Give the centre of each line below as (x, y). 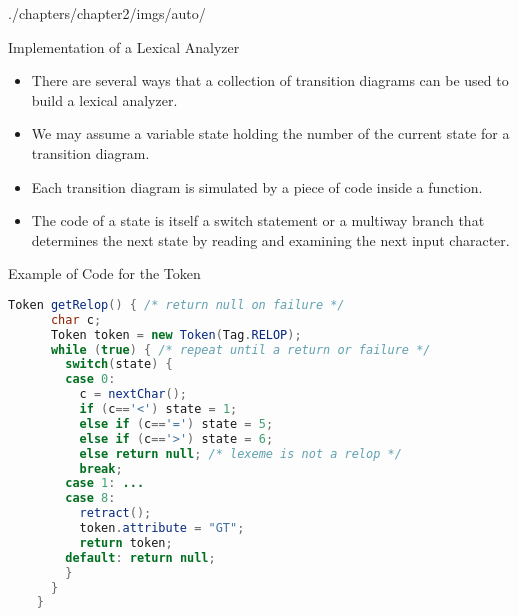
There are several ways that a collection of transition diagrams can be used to (270, 80)
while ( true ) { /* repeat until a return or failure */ (240, 349)
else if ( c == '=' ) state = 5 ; (176, 423)
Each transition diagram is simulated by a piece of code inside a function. (257, 186)
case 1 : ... (105, 483)
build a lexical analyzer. (104, 99)
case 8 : (90, 498)
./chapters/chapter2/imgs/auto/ (107, 13)
